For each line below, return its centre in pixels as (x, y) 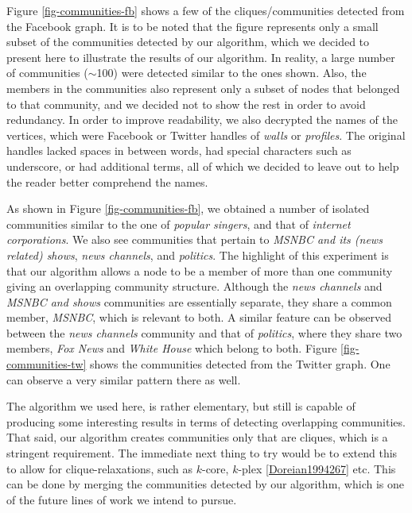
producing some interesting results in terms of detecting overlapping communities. (206, 421)
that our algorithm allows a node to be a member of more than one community (200, 270)
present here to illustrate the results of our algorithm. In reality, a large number (201, 57)
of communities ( (47, 73)
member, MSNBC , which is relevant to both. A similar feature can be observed (199, 317)
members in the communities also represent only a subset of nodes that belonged (203, 88)
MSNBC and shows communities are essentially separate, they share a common (199, 301)
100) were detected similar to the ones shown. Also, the (231, 73)
